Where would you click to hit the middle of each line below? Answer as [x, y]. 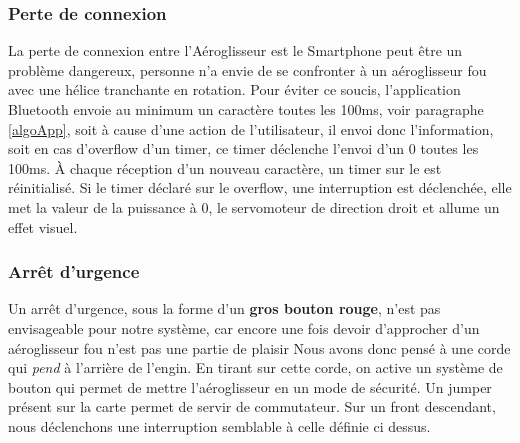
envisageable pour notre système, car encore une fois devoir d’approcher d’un [244, 327]
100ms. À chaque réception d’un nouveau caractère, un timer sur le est [225, 167]
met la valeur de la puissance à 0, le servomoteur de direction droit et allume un [254, 206]
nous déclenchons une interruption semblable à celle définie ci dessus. [219, 425]
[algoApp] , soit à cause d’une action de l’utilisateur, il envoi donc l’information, [251, 128]
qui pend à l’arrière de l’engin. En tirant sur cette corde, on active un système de [255, 367]
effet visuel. [43, 226]
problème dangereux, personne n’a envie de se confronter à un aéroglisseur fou [247, 69]
